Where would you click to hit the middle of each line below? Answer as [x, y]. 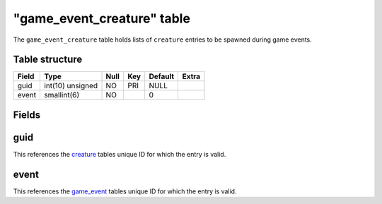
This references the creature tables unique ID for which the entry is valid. [120, 154]
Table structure [48, 60]
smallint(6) [62, 95]
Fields [27, 115]
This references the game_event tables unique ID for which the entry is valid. [125, 191]
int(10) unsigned [71, 86]
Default [162, 76]
